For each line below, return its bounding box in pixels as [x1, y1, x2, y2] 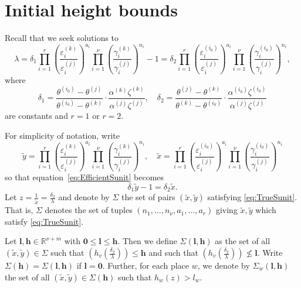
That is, [5, 204, 33, 216]
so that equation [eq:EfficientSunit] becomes [5, 171, 164, 183]
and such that [148, 246, 198, 259]
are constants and [5, 109, 68, 121]
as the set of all [215, 235, 270, 247]
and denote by [58, 191, 110, 203]
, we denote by [197, 259, 250, 272]
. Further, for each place [102, 259, 190, 272]
